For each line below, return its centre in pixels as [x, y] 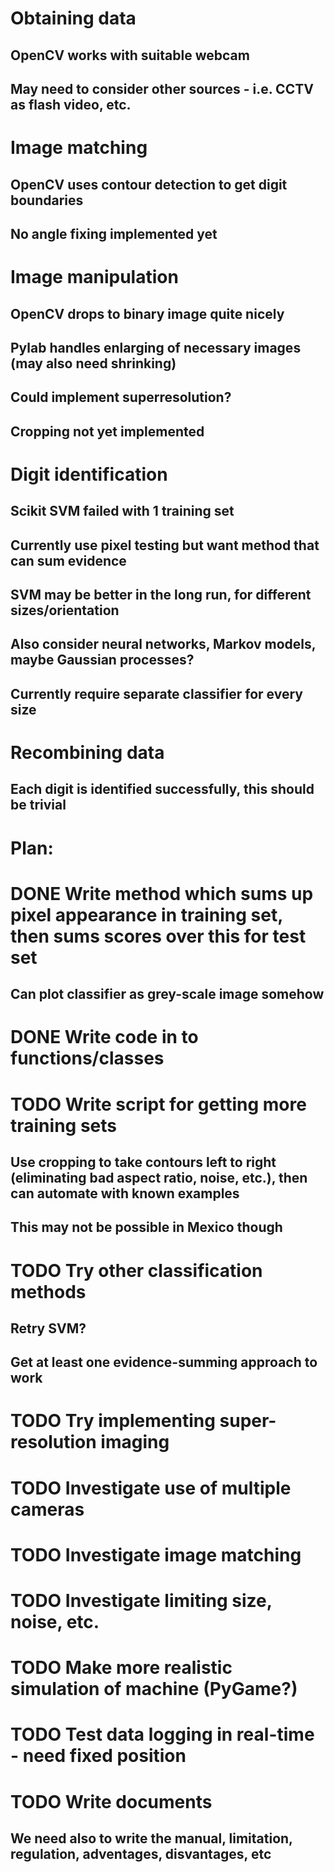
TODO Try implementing [113, 1421]
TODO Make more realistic [121, 1668]
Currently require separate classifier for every [156, 693]
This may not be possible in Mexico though [146, 1227]
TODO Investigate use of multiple [151, 1488]
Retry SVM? [48, 1328]
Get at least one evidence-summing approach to [164, 1362]
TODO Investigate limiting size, [141, 1601]
